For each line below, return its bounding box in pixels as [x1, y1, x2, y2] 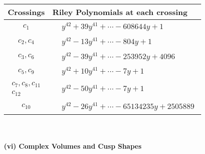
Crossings [8, 6, 45, 17]
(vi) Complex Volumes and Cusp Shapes [4, 141, 142, 151]
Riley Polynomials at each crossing [52, 6, 188, 17]
